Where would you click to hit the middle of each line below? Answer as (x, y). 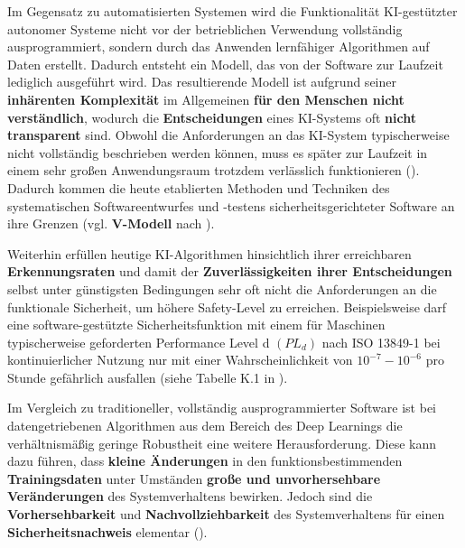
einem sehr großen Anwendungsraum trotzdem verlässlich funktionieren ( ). (214, 170)
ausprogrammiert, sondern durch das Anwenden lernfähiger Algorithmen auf (219, 46)
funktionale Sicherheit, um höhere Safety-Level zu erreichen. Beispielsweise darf (227, 307)
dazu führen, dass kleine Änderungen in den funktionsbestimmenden (205, 461)
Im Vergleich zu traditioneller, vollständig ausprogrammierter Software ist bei (222, 408)
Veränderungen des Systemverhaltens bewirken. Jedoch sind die (190, 496)
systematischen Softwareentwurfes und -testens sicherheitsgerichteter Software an (231, 205)
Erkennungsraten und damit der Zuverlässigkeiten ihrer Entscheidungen (230, 271)
